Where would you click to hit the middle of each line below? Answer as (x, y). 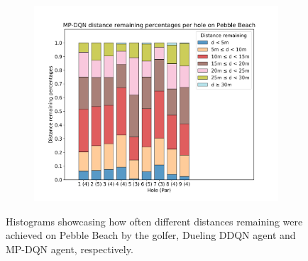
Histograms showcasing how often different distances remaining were (154, 221)
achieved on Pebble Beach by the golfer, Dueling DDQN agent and (151, 235)
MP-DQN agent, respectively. (70, 249)
